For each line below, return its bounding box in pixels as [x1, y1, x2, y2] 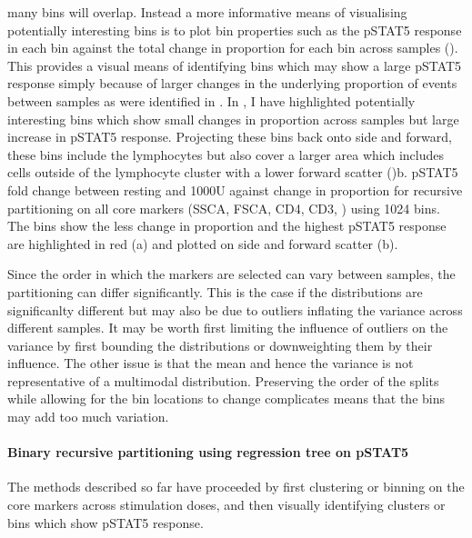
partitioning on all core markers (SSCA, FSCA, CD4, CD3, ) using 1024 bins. [7, 198, 440, 217]
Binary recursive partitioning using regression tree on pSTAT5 [7, 443, 409, 462]
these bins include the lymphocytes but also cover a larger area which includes [7, 144, 445, 164]
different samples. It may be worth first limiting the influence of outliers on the [7, 318, 448, 337]
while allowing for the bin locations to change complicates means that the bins [7, 389, 445, 408]
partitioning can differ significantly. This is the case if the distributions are [7, 282, 423, 301]
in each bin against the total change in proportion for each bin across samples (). [7, 38, 458, 57]
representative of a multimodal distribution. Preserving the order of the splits [7, 371, 439, 390]
